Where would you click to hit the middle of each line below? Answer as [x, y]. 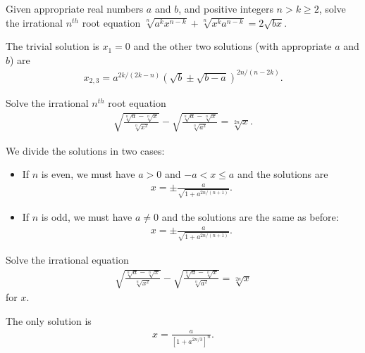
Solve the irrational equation [67, 259]
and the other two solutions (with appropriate [233, 46]
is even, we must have [88, 174]
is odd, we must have [87, 216]
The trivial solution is [52, 46]
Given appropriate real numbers [75, 8]
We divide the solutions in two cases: [85, 150]
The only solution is [49, 320]
